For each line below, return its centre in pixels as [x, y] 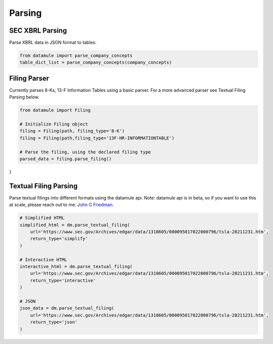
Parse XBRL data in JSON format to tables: [53, 43]
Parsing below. [24, 97]
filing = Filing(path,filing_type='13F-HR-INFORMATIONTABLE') [97, 138]
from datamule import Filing [55, 110]
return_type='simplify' [59, 239]
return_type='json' [54, 322]
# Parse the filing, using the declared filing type [85, 152]
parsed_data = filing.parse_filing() [66, 159]
